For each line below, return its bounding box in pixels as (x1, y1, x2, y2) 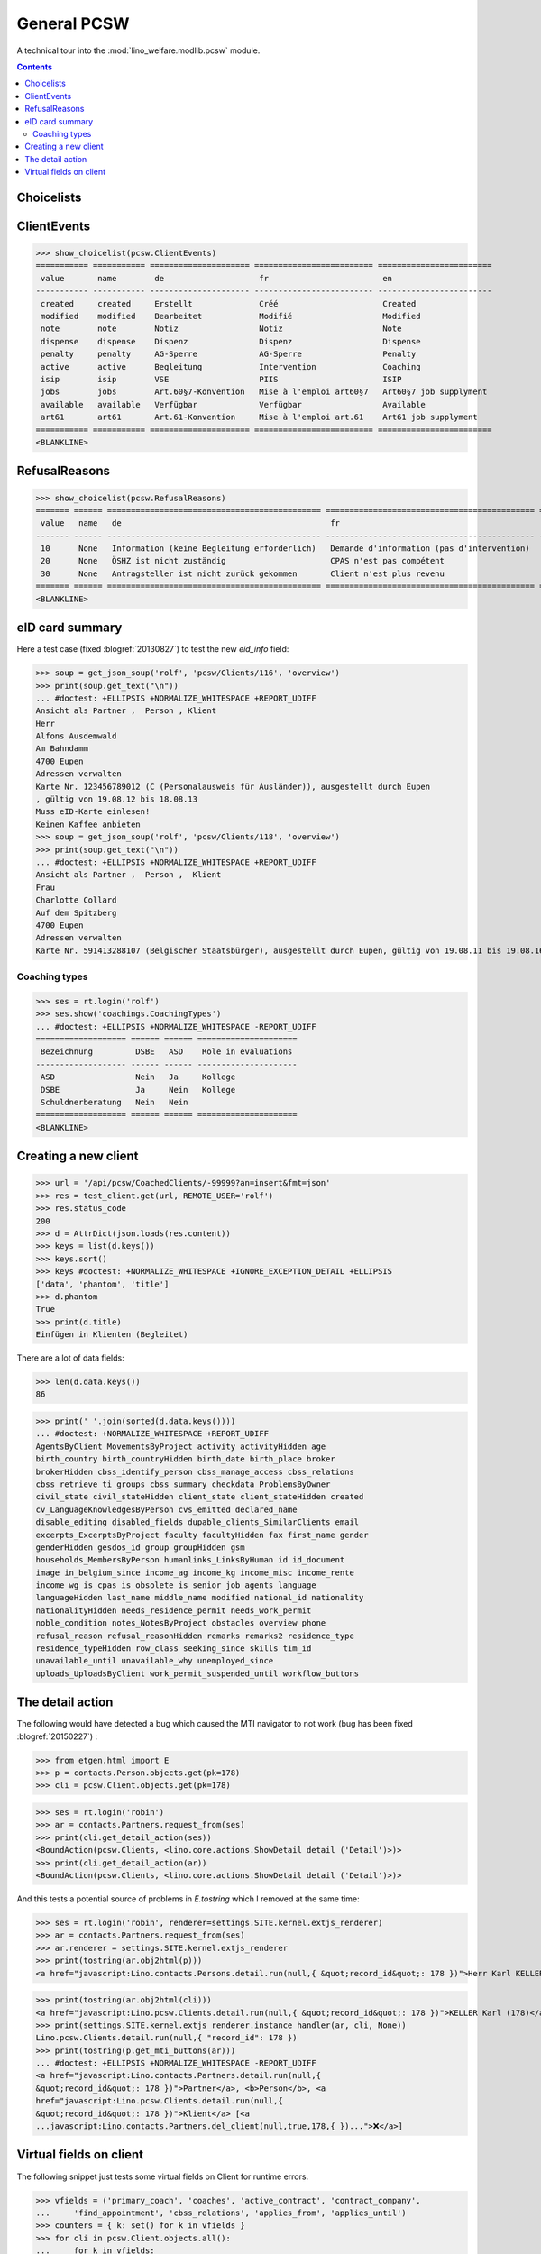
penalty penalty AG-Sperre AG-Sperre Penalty (41, 349, 417, 360)
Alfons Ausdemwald (35, 731, 117, 741)
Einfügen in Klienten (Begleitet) (35, 1330, 188, 1340)
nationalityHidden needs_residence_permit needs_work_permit (35, 1605, 312, 1616)
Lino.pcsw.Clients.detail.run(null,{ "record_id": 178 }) (35, 2033, 298, 2043)
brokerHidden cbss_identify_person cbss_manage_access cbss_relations (35, 1466, 355, 1477)
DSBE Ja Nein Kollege (41, 1085, 236, 1095)
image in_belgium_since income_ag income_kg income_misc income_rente (35, 1567, 355, 1578)
